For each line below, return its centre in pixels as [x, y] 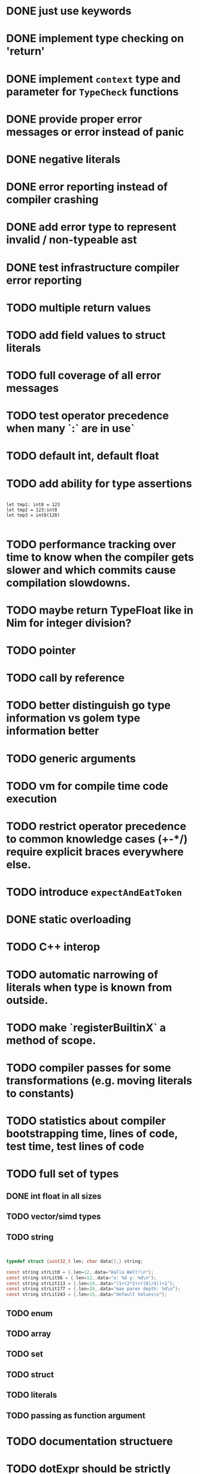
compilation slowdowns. [68, 583]
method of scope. [51, 1040]
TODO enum [29, 1313]
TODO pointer [41, 650]
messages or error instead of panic [95, 132]
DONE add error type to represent [91, 227]
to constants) [40, 1093]
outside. [27, 1000]
